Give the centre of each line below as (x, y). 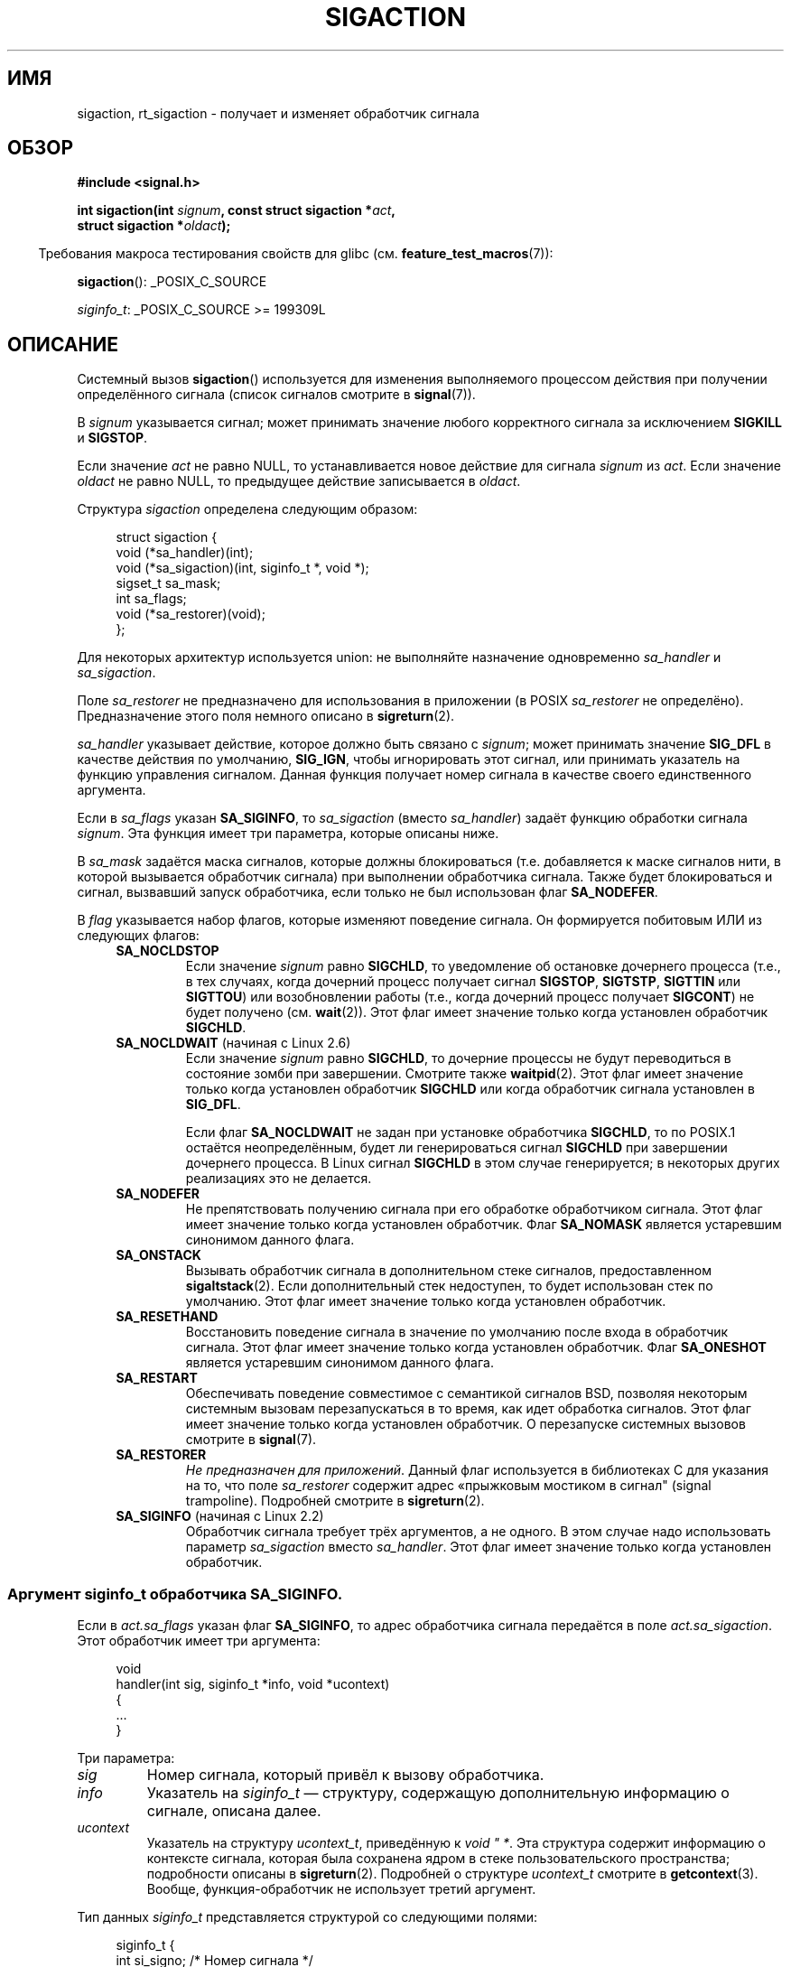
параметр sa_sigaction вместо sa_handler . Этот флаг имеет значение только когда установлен (479, 1547)
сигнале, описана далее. (234, 1811)
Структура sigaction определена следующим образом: (247, 509)
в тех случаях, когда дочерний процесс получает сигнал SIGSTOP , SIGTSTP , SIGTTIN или (463, 982)
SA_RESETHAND (167, 1317)
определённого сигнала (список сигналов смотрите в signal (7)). (276, 395)
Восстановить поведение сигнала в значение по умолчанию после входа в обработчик (457, 1332)
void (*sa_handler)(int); (185, 553)
